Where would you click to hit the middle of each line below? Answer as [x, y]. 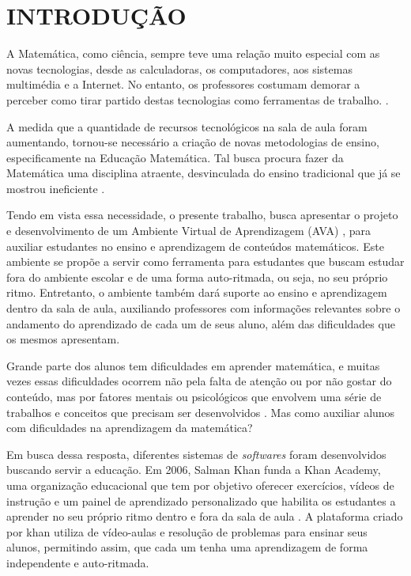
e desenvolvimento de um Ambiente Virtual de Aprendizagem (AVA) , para [189, 231]
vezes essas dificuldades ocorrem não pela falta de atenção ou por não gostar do [199, 381]
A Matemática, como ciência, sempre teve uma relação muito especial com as [193, 53]
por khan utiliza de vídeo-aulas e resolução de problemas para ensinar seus [187, 531]
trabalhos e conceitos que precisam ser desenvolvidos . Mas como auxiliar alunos [201, 412]
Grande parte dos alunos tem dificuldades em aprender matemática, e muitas [193, 365]
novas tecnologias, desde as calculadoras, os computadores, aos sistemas [179, 68]
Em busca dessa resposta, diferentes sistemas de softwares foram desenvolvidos [196, 454]
